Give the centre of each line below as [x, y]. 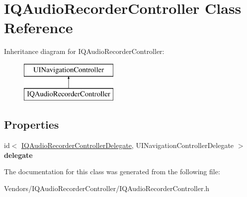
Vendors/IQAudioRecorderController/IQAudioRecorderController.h [107, 188]
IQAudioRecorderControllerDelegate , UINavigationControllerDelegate [128, 145]
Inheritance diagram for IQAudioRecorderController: [84, 51]
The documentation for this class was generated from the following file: [112, 172]
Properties [32, 124]
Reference [39, 27]
